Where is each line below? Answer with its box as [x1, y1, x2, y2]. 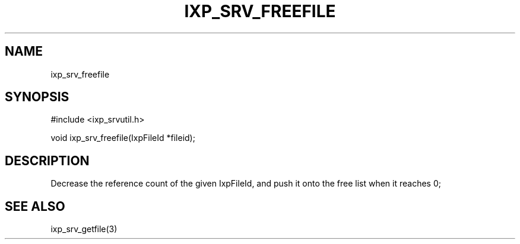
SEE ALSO [5, 198, 65, 214]
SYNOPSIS [5, 89, 69, 105]
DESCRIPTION [5, 153, 90, 168]
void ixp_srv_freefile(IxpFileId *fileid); [50, 133, 195, 143]
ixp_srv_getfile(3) [50, 224, 118, 235]
